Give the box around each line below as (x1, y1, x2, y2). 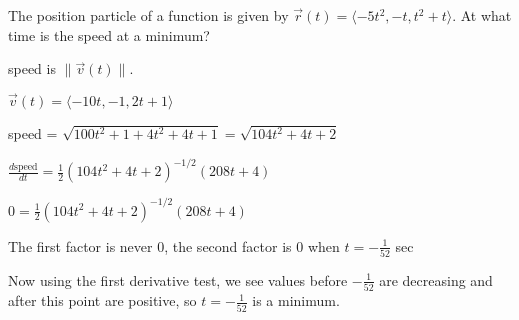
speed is (8, 58, 56, 79)
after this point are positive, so (8, 290, 197, 311)
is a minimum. (252, 290, 340, 311)
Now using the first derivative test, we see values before (8, 269, 348, 290)
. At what (452, 5, 512, 25)
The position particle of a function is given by (8, 5, 289, 25)
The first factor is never (8, 235, 153, 256)
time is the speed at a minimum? (8, 24, 210, 45)
